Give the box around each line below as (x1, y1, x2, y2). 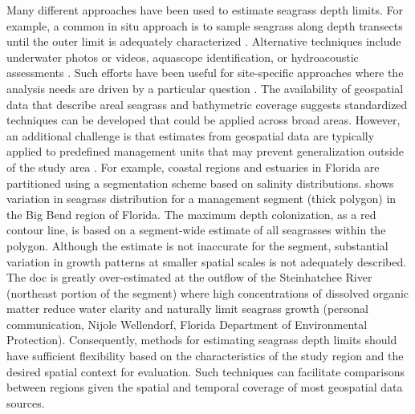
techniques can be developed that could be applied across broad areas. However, (6, 112, 401, 128)
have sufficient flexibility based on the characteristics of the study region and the (6, 347, 404, 364)
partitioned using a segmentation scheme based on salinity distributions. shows (6, 174, 394, 191)
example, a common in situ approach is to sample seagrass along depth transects (6, 17, 403, 34)
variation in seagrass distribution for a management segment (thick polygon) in (6, 190, 397, 207)
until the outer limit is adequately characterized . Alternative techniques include (6, 33, 401, 50)
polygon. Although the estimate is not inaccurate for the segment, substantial (6, 237, 389, 254)
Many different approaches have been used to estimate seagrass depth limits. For (6, 2, 403, 18)
